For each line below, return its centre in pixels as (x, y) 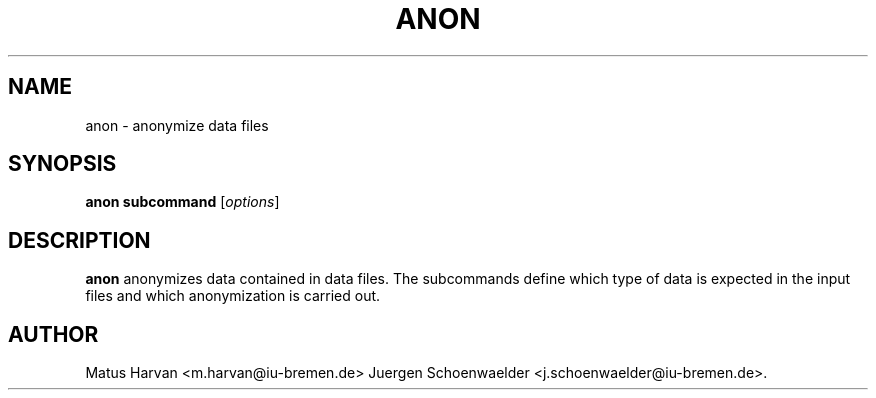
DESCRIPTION (79, 240)
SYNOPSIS (62, 164)
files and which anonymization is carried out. (233, 296)
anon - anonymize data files (177, 125)
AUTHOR (53, 334)
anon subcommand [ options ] (182, 202)
